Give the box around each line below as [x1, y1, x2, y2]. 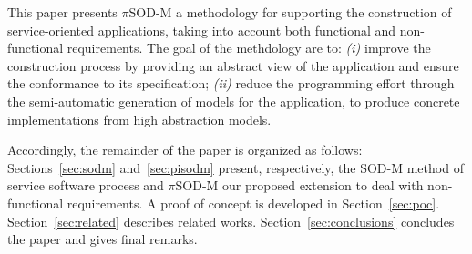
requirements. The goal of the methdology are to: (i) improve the [67, 38, 431, 57]
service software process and [7, 176, 164, 195]
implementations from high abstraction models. [7, 109, 272, 128]
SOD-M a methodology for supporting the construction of [128, 3, 452, 21]
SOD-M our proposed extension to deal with [175, 176, 424, 195]
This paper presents [7, 3, 118, 21]
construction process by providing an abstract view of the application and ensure [7, 56, 459, 75]
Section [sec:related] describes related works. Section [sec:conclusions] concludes [7, 211, 455, 230]
